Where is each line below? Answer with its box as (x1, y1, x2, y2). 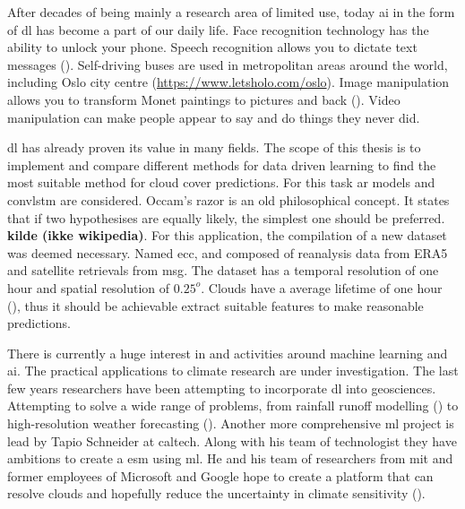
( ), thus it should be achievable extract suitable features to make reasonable (7, 296, 424, 315)
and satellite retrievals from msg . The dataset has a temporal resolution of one (7, 261, 439, 280)
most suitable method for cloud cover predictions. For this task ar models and (7, 173, 435, 192)
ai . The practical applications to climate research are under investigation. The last (7, 361, 459, 380)
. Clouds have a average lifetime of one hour (201, 278, 443, 297)
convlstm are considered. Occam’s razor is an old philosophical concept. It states (7, 190, 450, 209)
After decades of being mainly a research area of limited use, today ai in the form (7, 3, 455, 21)
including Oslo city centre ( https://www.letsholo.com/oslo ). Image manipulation (7, 73, 450, 91)
